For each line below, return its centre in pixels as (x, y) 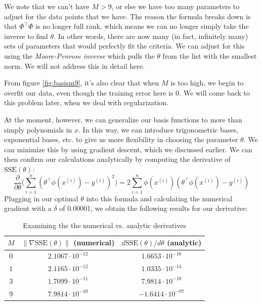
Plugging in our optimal (41, 198)
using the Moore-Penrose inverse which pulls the (79, 55)
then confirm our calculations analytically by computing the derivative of (117, 159)
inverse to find (26, 36)
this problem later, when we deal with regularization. (86, 102)
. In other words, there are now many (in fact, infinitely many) (151, 36)
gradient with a (28, 208)
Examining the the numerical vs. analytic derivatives (105, 225)
